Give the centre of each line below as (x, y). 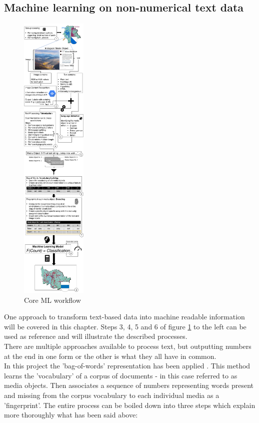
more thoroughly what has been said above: (71, 415)
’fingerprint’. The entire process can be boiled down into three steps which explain (130, 405)
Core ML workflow (52, 300)
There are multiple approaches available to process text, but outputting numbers (128, 346)
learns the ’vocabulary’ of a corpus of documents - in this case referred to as (121, 375)
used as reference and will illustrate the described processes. (96, 336)
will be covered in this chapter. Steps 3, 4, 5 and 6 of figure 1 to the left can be (125, 326)
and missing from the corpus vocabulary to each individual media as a (112, 395)
